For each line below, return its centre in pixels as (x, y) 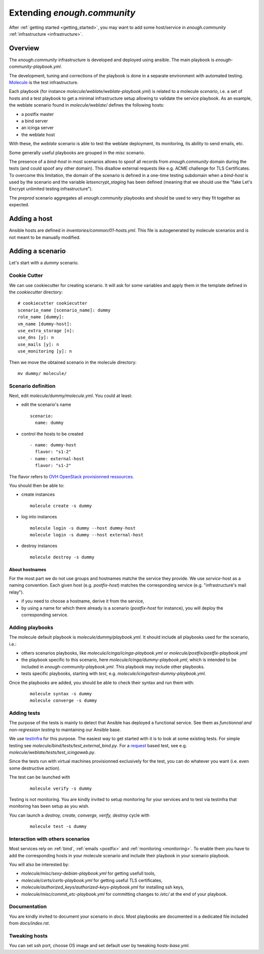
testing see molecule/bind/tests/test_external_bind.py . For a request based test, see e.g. (98, 745)
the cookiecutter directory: (36, 292)
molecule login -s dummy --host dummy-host (83, 528)
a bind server (35, 121)
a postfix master (37, 114)
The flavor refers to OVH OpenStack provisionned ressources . (72, 476)
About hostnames (28, 569)
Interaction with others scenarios (49, 839)
